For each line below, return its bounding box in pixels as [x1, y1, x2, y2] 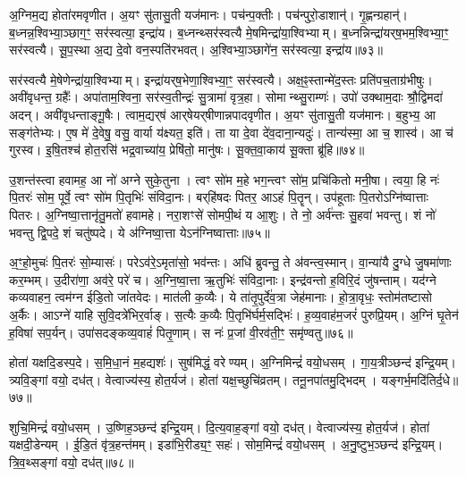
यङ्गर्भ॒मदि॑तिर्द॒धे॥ [381, 370, 459, 389]
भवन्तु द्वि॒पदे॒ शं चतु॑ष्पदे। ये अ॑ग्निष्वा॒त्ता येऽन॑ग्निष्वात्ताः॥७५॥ [9, 222, 270, 241]
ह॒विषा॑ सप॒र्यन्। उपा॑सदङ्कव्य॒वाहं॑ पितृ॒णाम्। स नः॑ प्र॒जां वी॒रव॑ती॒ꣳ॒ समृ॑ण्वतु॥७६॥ [9, 322, 353, 341]
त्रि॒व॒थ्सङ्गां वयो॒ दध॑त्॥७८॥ [9, 453, 134, 472]
